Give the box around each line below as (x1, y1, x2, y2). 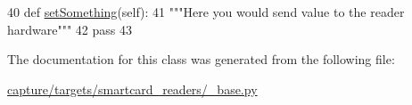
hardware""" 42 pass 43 (7, 20, 133, 38)
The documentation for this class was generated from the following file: (7, 50, 395, 69)
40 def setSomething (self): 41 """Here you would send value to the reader (7, 3, 405, 20)
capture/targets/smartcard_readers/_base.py (7, 79, 258, 98)
